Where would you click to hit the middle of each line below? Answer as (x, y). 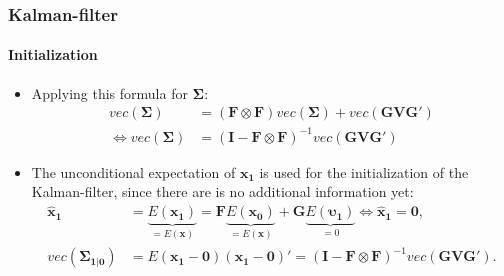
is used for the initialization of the (364, 171)
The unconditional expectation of (133, 171)
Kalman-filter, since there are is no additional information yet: (222, 191)
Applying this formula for (109, 92)
